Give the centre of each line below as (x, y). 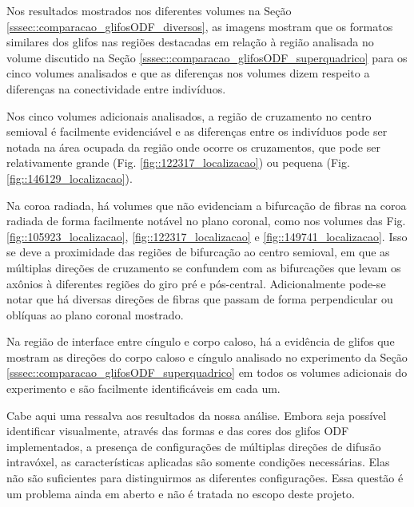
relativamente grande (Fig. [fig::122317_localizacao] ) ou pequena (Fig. (178, 162)
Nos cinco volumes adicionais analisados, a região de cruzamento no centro (189, 115)
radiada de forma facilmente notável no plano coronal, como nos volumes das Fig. (206, 221)
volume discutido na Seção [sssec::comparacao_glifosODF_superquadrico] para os (207, 57)
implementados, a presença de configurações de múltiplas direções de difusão (194, 446)
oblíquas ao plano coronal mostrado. (95, 314)
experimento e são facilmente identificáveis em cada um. (143, 388)
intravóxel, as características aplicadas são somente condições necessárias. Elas (198, 462)
